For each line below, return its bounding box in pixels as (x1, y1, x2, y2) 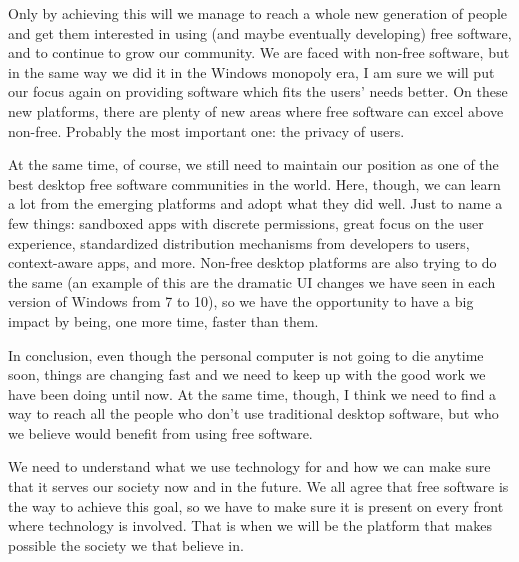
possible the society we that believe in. (8, 534, 244, 555)
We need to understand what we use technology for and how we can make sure (8, 456, 491, 477)
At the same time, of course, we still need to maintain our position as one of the (8, 154, 499, 175)
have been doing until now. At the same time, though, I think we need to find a (8, 383, 497, 404)
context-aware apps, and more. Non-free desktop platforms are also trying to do (8, 252, 497, 273)
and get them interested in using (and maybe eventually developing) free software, (8, 22, 512, 43)
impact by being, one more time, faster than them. (8, 310, 319, 331)
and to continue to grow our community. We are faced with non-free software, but (8, 42, 510, 63)
